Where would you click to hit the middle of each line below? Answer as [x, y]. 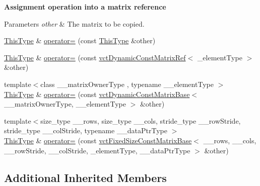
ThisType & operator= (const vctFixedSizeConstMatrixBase [98, 140]
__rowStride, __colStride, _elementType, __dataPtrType [97, 150]
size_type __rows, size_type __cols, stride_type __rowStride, [141, 120]
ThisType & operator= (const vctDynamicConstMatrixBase [97, 94]
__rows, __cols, [230, 140]
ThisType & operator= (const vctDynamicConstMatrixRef [95, 57]
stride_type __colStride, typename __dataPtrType [86, 130]
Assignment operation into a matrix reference [85, 7]
